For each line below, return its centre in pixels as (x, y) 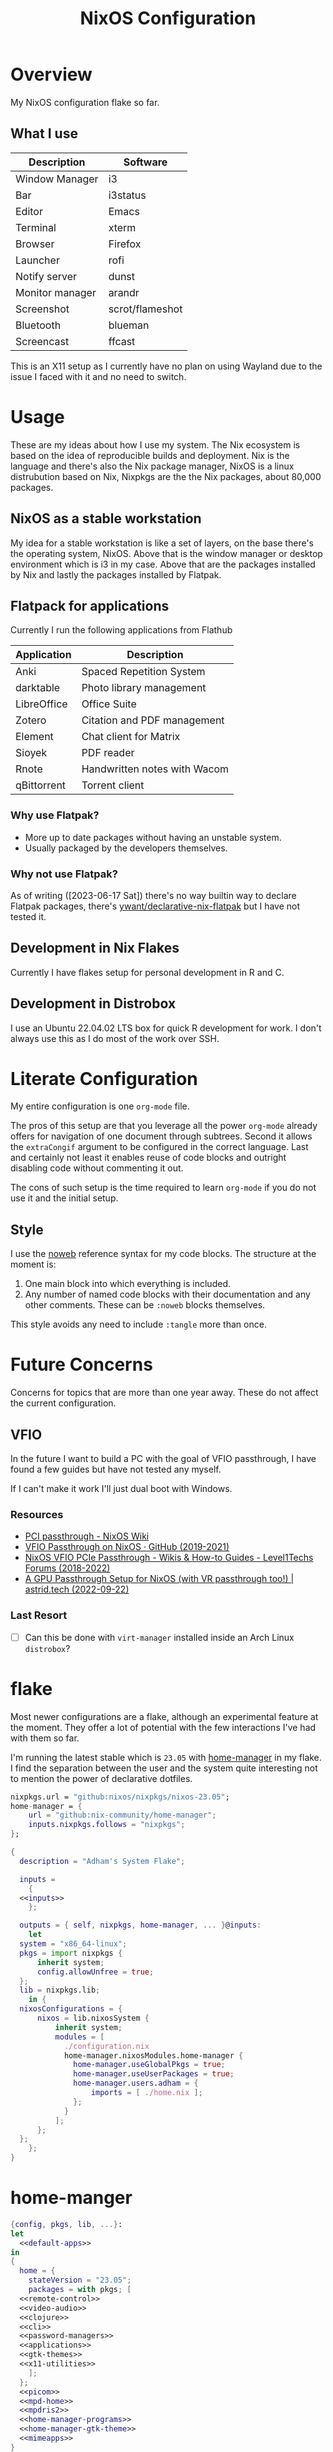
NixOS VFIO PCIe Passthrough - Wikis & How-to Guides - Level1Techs (169, 1558)
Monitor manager (56, 292)
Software (145, 162)
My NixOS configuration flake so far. (85, 102)
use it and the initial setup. (64, 1198)
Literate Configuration (104, 1078)
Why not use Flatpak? (64, 874)
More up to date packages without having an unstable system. (153, 837)
